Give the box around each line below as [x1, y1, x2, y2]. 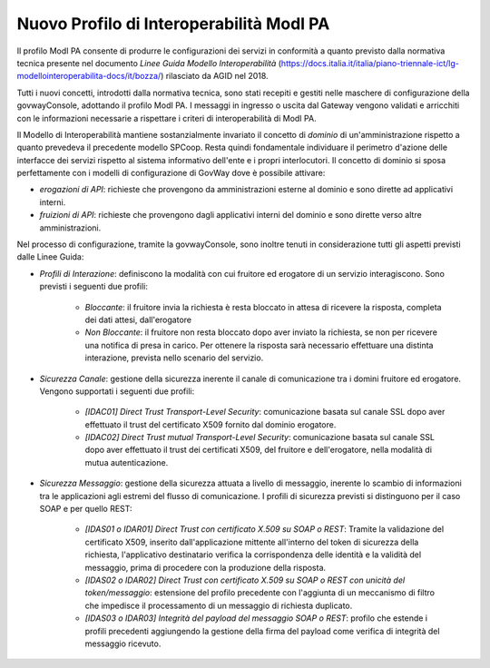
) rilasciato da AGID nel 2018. [160, 71, 269, 82]
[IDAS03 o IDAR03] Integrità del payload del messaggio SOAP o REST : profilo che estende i [84, 613, 428, 624]
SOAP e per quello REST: [39, 504, 132, 515]
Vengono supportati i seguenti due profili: [39, 386, 195, 397]
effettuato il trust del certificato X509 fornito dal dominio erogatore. [84, 418, 337, 430]
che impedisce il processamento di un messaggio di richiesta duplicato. [84, 600, 353, 611]
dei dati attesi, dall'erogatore [84, 314, 192, 325]
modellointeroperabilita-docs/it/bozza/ [16, 71, 162, 82]
